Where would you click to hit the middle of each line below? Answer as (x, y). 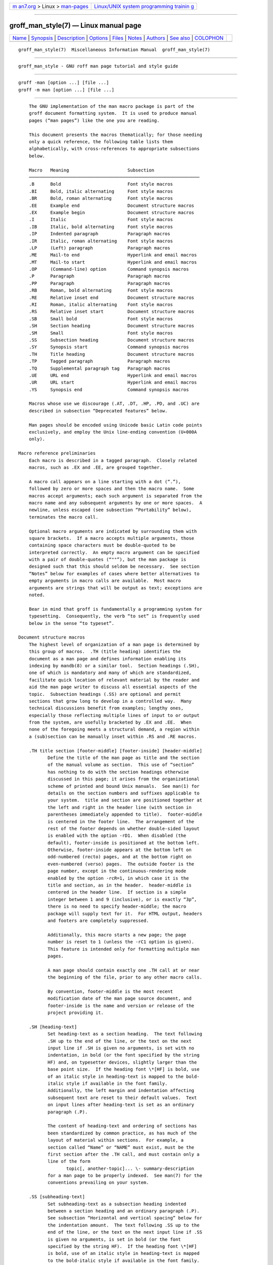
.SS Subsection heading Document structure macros (111, 340)
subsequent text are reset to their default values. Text (122, 1098)
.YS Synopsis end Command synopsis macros (109, 389)
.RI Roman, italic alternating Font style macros (101, 305)
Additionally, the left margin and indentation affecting (121, 1091)
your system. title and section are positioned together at (125, 800)
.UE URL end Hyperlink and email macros (113, 375)
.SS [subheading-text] (57, 1197)
